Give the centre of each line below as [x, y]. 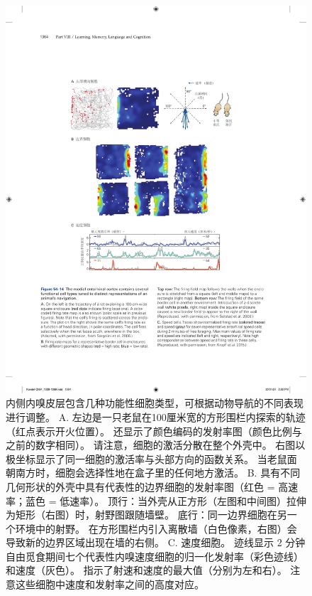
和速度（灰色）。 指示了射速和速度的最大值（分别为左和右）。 [146, 570]
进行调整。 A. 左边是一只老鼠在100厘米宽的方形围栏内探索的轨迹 [156, 416]
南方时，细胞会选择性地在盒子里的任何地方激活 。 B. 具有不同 [158, 473]
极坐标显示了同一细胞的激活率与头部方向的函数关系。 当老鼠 [146, 458]
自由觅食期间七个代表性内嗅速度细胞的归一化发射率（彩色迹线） [155, 556]
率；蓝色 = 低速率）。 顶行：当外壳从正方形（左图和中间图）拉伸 [156, 500]
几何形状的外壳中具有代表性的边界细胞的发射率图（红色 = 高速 [152, 486]
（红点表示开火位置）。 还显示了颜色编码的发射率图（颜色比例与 [154, 431]
